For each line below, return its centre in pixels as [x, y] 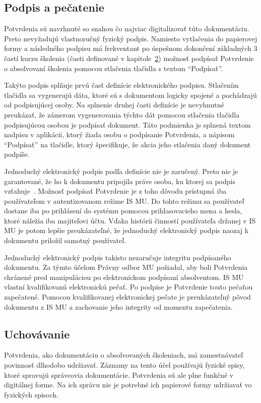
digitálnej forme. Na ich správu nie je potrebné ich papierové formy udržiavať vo [128, 385]
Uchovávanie [37, 334]
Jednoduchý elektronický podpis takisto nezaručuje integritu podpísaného [118, 257]
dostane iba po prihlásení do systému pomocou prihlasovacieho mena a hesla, [123, 211]
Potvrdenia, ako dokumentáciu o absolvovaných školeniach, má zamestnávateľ [124, 355]
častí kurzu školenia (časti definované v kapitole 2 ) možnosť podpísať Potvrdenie [129, 58]
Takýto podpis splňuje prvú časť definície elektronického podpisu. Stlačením [121, 85]
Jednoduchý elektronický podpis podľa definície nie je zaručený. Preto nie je [121, 171]
